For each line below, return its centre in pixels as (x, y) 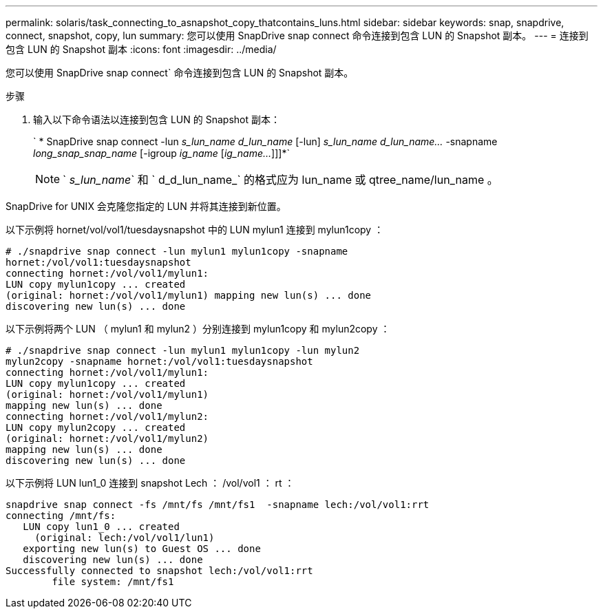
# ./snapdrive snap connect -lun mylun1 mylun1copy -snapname (177, 251)
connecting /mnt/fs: (61, 516)
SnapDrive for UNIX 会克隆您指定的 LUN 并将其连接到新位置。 (146, 206)
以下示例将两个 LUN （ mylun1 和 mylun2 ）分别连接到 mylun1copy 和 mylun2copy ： (198, 329)
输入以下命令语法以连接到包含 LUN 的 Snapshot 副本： (157, 119)
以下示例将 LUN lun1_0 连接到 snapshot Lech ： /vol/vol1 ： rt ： (150, 483)
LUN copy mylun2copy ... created (96, 427)
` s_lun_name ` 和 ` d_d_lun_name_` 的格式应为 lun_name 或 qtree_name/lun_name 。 (281, 180)
